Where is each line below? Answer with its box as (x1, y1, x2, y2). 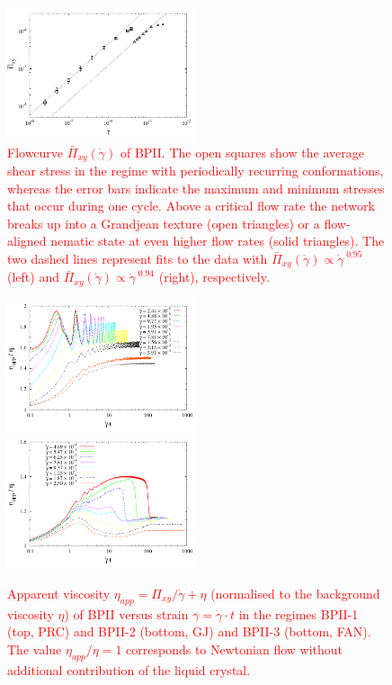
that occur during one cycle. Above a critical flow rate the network (7, 196, 375, 215)
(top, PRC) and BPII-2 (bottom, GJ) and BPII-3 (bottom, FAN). (7, 622, 371, 641)
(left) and (7, 267, 59, 286)
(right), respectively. (158, 267, 270, 286)
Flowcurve (7, 142, 64, 161)
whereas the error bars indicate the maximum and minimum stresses (7, 178, 385, 197)
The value (7, 639, 62, 658)
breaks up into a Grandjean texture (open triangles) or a (7, 213, 320, 232)
